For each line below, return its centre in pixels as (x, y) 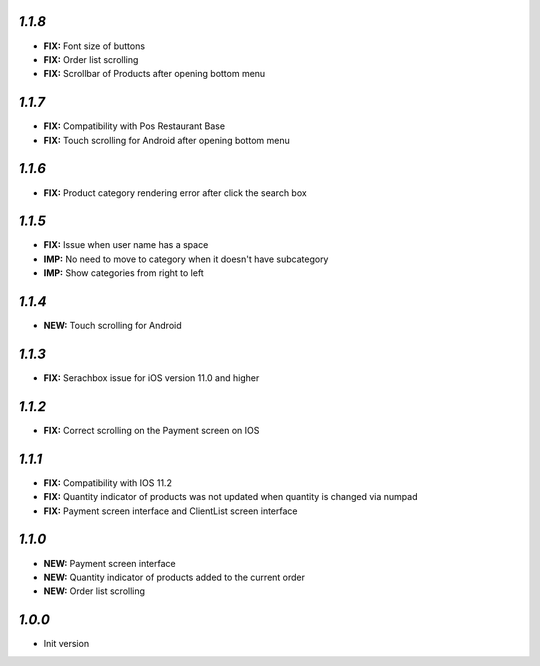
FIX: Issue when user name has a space (126, 245)
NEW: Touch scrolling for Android (112, 326)
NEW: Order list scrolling (94, 591)
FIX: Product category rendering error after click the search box (175, 192)
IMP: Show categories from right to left (123, 273)
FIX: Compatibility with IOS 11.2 (107, 482)
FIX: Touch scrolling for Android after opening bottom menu (166, 140)
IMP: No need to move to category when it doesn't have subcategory (186, 259)
